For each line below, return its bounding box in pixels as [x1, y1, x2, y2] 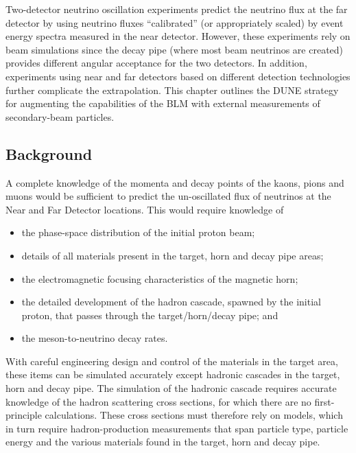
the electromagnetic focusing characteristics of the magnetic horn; [21, 271, 298, 286]
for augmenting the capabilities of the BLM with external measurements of [5, 96, 320, 111]
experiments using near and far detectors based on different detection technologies [5, 69, 351, 83]
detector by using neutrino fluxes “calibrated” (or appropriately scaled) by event [5, 15, 344, 30]
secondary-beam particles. [5, 109, 115, 124]
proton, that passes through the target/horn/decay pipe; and [21, 307, 278, 322]
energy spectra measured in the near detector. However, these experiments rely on [5, 29, 351, 43]
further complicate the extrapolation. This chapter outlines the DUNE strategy [5, 82, 339, 97]
